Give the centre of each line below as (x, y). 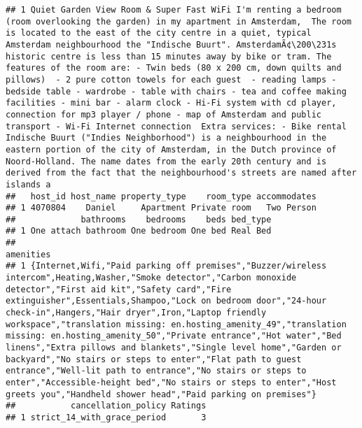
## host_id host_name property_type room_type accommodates (161, 196)
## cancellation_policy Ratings (106, 406)
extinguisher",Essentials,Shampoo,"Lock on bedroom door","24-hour (166, 301)
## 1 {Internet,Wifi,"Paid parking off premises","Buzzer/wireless (166, 266)
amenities (28, 254)
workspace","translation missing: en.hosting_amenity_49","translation (176, 324)
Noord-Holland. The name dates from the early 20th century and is (166, 161)
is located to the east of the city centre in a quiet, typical (159, 33)
